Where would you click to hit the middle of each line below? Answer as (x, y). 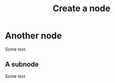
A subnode (22, 64)
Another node (33, 36)
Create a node (82, 8)
